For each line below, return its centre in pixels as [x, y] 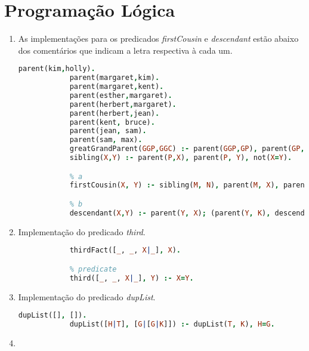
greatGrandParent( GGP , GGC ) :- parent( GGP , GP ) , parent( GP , [187, 149]
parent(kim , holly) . [57, 69]
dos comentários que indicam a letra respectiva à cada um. [125, 50]
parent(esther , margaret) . [121, 95]
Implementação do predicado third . [82, 231]
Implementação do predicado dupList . [87, 296]
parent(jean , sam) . [108, 131]
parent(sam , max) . [106, 140]
